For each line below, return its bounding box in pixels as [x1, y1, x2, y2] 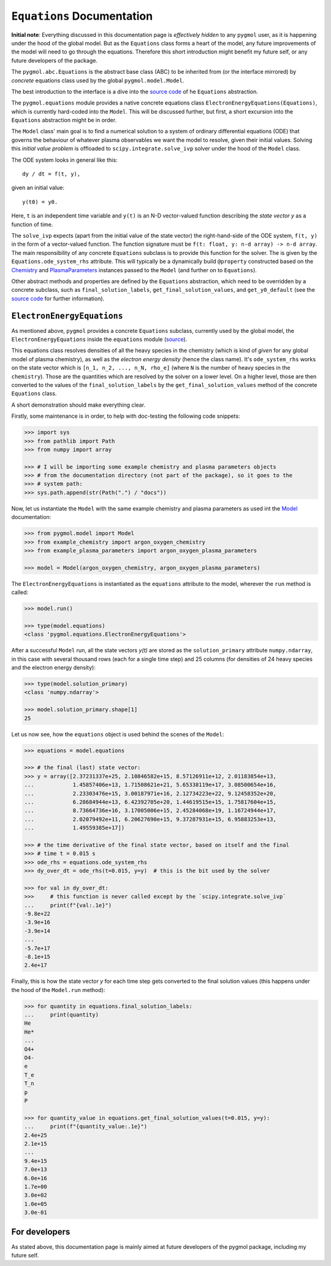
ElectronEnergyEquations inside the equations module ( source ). [11, 335, 188, 343]
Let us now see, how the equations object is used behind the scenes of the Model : [11, 730, 224, 738]
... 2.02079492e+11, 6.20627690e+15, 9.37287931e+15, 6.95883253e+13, [24, 816, 277, 823]
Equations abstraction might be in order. [11, 117, 116, 124]
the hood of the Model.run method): [11, 986, 105, 993]
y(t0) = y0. [22, 198, 58, 205]
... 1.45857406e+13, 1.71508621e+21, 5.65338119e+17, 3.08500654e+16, [24, 781, 277, 789]
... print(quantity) [24, 1011, 99, 1018]
